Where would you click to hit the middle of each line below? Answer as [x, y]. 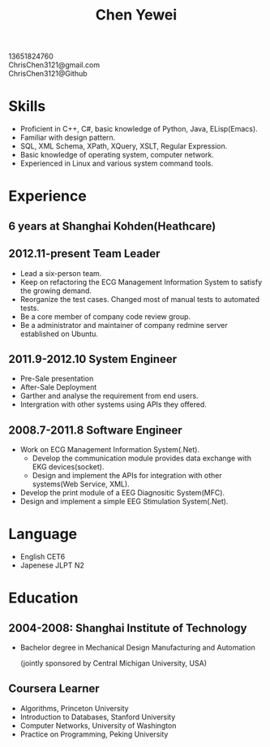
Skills [27, 106]
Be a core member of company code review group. [105, 316]
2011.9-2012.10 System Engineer [92, 359]
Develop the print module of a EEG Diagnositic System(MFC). [122, 493]
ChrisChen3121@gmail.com [54, 65]
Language [43, 534]
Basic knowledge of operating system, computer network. [117, 155]
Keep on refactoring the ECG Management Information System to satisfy [141, 282]
